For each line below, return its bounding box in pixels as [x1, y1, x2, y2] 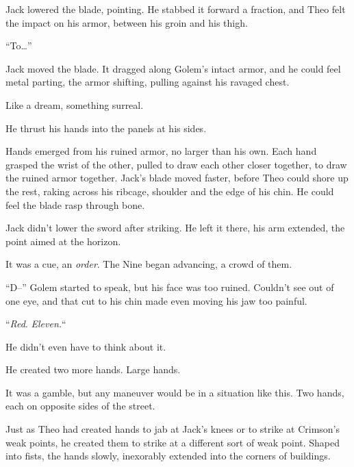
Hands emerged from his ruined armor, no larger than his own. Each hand [5, 144, 317, 158]
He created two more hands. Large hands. [5, 362, 181, 377]
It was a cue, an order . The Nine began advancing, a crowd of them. [5, 257, 292, 271]
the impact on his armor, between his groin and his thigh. [5, 15, 248, 29]
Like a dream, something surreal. [5, 97, 144, 112]
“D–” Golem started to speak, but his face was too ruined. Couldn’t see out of [5, 279, 334, 294]
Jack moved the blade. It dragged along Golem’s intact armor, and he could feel [5, 61, 341, 75]
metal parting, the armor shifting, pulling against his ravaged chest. [5, 75, 290, 89]
